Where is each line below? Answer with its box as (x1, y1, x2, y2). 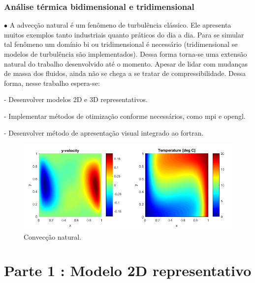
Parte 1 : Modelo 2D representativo (4, 260, 252, 281)
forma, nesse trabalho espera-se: (4, 77, 100, 88)
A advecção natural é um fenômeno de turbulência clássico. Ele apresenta (9, 20, 231, 30)
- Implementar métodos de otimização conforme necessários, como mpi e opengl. (4, 110, 246, 121)
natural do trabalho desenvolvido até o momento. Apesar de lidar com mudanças (4, 58, 248, 69)
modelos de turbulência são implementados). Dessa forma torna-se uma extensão (4, 49, 247, 59)
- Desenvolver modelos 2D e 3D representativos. (4, 94, 148, 105)
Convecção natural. (24, 231, 82, 242)
